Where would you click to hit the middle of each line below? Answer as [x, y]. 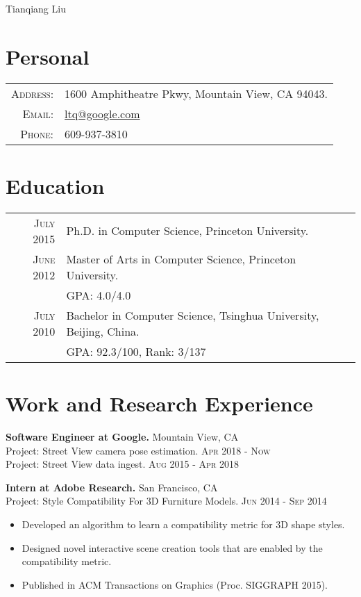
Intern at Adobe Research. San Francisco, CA [112, 487]
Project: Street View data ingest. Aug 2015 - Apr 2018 [122, 464]
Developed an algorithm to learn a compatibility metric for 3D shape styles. [183, 524]
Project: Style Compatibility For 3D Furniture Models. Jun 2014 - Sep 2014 [166, 501]
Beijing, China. [103, 331]
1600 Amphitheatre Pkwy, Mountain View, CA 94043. [196, 93]
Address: [33, 93]
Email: [38, 113]
